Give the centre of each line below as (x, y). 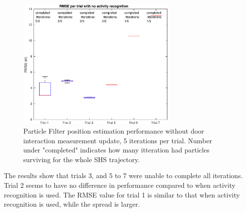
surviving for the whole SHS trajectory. (82, 159)
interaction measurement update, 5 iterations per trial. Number (118, 140)
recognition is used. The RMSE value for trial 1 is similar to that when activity (122, 194)
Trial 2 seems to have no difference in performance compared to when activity (120, 185)
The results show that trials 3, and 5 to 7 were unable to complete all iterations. (123, 175)
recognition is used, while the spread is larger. (72, 204)
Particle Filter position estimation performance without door (114, 130)
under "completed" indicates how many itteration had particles (116, 150)
